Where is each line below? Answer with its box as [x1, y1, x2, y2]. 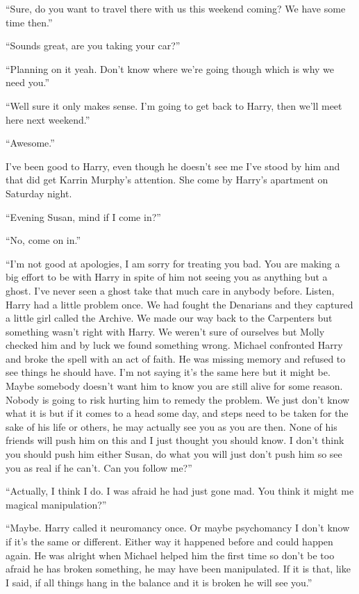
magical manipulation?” [6, 497, 107, 511]
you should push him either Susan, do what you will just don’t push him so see [6, 447, 342, 461]
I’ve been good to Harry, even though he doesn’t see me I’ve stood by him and [6, 158, 340, 173]
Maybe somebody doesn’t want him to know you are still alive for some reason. [6, 379, 343, 393]
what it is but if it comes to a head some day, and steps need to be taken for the [6, 406, 349, 420]
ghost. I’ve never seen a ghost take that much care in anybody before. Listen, [6, 283, 335, 297]
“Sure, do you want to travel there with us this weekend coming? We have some [6, 1, 346, 15]
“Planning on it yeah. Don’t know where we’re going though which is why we [6, 61, 335, 76]
